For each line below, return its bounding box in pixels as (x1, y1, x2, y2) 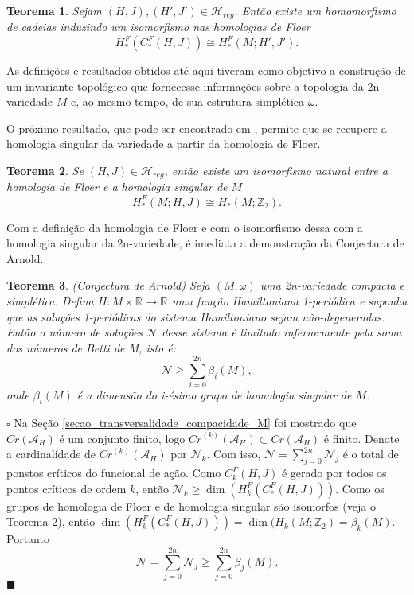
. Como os (335, 480, 385, 496)
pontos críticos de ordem (6, 480, 127, 496)
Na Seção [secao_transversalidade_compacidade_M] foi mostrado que (14, 414, 357, 431)
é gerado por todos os (281, 465, 387, 481)
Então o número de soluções (6, 324, 143, 340)
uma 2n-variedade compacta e (260, 277, 405, 294)
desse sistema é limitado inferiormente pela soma (162, 324, 402, 340)
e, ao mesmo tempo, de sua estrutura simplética (70, 93, 305, 110)
